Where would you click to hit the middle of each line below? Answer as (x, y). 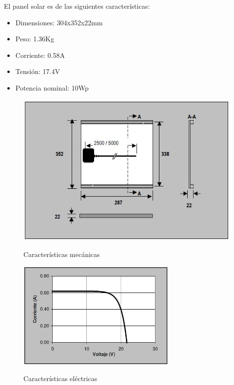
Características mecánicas (62, 254)
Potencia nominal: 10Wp (52, 87)
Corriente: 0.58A (40, 55)
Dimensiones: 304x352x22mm (59, 22)
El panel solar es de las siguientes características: (77, 6)
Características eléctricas (60, 378)
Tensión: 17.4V (38, 71)
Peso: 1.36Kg (35, 39)
